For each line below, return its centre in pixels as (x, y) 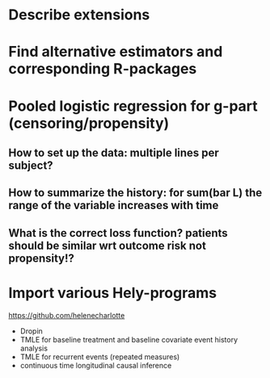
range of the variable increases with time (114, 206)
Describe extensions (79, 15)
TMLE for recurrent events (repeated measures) (100, 356)
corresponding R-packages (103, 69)
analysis (34, 348)
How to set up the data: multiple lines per (114, 152)
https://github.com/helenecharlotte (67, 315)
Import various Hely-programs (112, 293)
